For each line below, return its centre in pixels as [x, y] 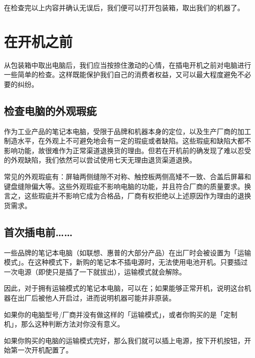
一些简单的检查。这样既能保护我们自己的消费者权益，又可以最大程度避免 [121, 74]
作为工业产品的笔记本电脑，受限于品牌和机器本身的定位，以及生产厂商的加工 [127, 131]
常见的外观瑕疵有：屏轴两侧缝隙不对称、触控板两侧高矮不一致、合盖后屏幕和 [127, 177]
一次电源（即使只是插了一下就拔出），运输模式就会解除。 [95, 271]
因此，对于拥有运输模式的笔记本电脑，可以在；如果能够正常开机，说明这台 [124, 288]
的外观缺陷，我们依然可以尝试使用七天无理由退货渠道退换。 [100, 160]
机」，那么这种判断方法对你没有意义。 [64, 324]
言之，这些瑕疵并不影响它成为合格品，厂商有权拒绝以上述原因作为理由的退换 [127, 196]
